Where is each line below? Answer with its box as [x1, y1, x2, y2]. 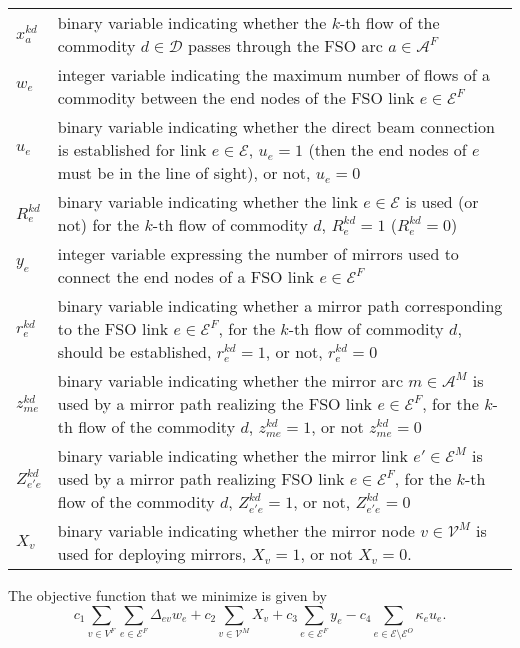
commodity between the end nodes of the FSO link [57, 86, 415, 109]
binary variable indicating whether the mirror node [57, 519, 415, 542]
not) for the [57, 213, 140, 236]
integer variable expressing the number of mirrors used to [57, 242, 459, 265]
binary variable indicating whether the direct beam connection [57, 115, 495, 138]
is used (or [405, 190, 479, 213]
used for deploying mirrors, [57, 542, 247, 565]
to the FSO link [57, 317, 169, 340]
